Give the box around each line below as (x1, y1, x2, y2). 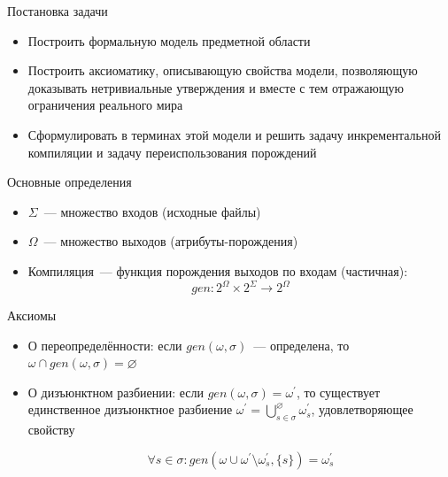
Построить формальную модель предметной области (27, 31, 311, 50)
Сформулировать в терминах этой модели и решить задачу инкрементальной (27, 125, 441, 143)
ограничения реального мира (27, 96, 183, 114)
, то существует (296, 382, 381, 401)
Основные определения (7, 173, 132, 191)
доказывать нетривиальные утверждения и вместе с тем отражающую (27, 78, 404, 96)
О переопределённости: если (27, 335, 182, 354)
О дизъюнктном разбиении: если (27, 382, 205, 401)
